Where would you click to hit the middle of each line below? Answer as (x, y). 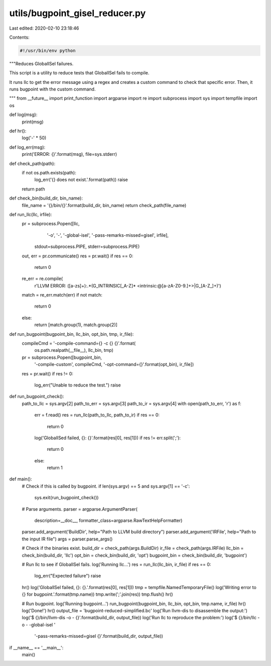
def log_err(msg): (27, 147)
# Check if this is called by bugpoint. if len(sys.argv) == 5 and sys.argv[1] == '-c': (106, 486)
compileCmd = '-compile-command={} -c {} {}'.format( (79, 343)
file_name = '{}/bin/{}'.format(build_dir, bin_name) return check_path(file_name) (104, 205)
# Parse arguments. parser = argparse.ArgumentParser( (80, 509)
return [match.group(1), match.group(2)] (76, 325)
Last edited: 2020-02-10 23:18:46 (44, 28)
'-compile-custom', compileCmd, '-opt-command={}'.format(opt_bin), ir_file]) (114, 364)
